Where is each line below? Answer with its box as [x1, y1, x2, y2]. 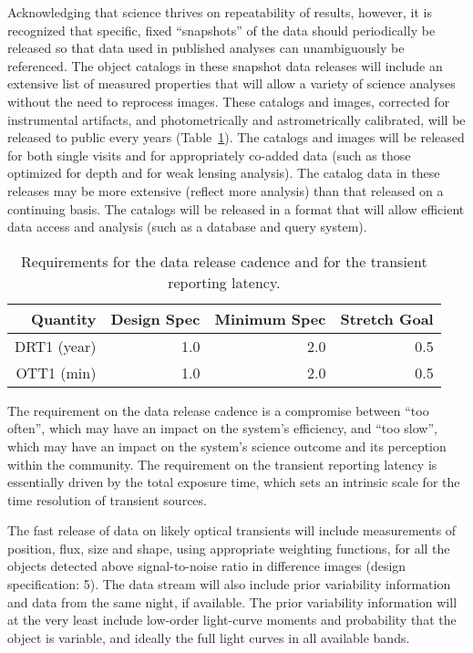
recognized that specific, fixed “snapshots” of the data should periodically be [7, 20, 436, 39]
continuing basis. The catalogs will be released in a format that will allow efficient [7, 199, 465, 218]
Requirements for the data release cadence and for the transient [21, 250, 427, 272]
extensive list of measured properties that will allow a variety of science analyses [7, 74, 456, 93]
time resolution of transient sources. [7, 490, 207, 509]
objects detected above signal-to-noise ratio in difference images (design [7, 556, 406, 575]
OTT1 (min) [15, 361, 97, 383]
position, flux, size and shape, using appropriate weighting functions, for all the [7, 538, 450, 557]
